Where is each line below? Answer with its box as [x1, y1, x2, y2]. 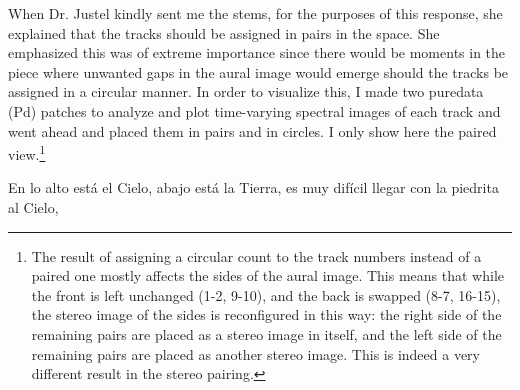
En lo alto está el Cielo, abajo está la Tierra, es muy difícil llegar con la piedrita [8, 177, 499, 198]
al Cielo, [8, 197, 59, 217]
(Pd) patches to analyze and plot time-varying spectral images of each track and [8, 100, 501, 121]
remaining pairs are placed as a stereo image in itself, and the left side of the [31, 323, 502, 344]
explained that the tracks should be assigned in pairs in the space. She [8, 22, 440, 43]
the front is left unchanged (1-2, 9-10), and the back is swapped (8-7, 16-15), [31, 284, 501, 305]
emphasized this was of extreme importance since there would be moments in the [8, 42, 506, 63]
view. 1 [8, 141, 46, 164]
